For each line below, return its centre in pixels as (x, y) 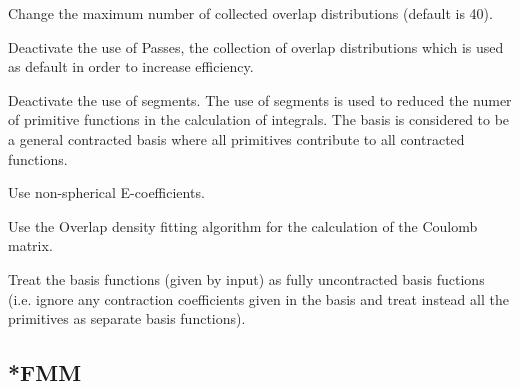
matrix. (30, 245)
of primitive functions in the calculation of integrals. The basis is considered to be (259, 119)
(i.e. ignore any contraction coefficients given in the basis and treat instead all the (258, 298)
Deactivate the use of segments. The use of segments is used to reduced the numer (260, 99)
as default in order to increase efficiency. (131, 66)
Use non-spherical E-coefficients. (106, 192)
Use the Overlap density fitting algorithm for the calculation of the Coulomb (243, 225)
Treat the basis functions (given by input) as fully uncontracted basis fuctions (246, 278)
